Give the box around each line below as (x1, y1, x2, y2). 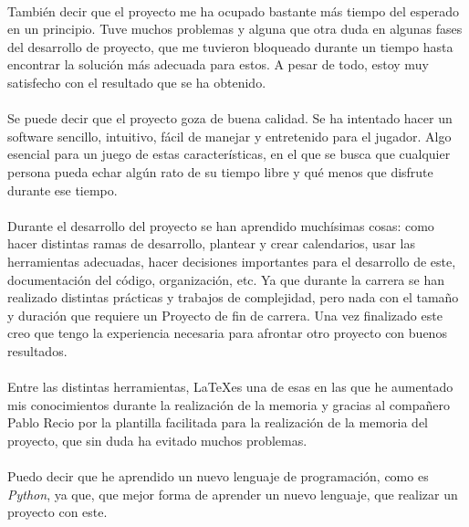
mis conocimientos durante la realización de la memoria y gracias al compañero (7, 395, 450, 414)
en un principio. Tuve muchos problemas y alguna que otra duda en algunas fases (7, 19, 463, 38)
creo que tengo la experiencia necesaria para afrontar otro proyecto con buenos (7, 323, 447, 343)
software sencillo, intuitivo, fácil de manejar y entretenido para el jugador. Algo (7, 126, 452, 145)
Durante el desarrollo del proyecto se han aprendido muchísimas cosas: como (7, 216, 434, 235)
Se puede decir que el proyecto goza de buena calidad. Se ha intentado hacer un (7, 109, 453, 128)
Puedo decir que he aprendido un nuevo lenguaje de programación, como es (7, 467, 429, 486)
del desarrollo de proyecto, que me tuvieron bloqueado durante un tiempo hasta (7, 37, 453, 56)
